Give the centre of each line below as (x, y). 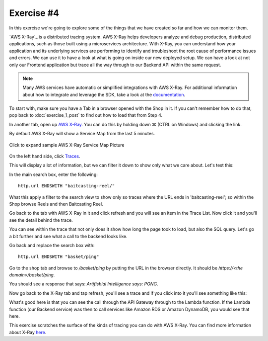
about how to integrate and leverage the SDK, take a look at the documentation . (104, 94)
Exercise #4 (34, 13)
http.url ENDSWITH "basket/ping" (59, 257)
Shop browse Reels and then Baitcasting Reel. (56, 204)
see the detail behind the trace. (41, 220)
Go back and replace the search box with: (52, 245)
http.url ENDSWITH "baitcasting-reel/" (67, 186)
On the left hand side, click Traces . (45, 156)
